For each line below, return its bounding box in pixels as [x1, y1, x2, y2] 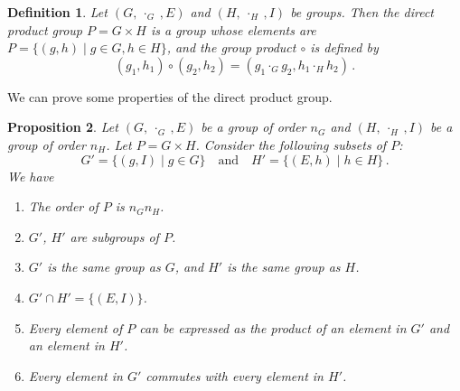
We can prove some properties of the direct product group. [7, 87, 333, 106]
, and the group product [166, 38, 296, 57]
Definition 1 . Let [7, 3, 108, 21]
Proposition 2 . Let [7, 117, 118, 136]
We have [7, 166, 54, 185]
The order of [28, 197, 99, 216]
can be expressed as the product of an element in [139, 318, 407, 337]
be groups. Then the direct [290, 3, 435, 21]
